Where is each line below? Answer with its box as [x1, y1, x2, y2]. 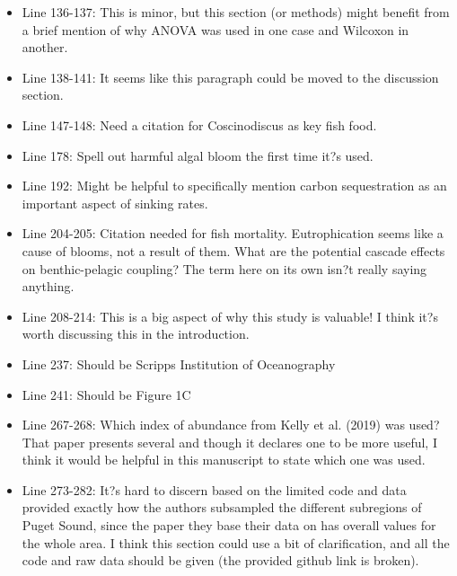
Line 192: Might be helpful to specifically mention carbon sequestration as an [22, 176, 447, 195]
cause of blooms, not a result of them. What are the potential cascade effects [22, 241, 445, 260]
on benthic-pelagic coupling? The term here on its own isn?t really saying [22, 259, 427, 278]
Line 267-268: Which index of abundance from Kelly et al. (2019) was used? [22, 415, 440, 434]
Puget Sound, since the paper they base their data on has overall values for [22, 516, 436, 535]
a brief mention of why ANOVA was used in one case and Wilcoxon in [22, 20, 409, 39]
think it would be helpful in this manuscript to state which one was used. [22, 450, 426, 469]
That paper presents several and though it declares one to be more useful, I [22, 432, 437, 451]
